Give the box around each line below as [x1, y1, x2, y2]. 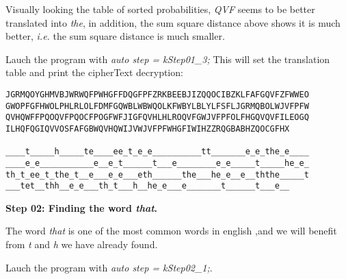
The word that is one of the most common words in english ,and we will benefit [5, 223, 337, 238]
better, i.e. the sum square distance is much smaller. [5, 29, 225, 43]
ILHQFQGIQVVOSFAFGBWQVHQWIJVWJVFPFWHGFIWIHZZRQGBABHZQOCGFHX [5, 123, 290, 134]
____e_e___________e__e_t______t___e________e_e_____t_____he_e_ [5, 158, 309, 168]
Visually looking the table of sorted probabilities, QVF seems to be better [5, 2, 315, 16]
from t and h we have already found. [5, 237, 158, 252]
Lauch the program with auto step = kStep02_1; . [5, 260, 213, 274]
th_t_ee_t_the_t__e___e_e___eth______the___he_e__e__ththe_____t [5, 169, 309, 180]
